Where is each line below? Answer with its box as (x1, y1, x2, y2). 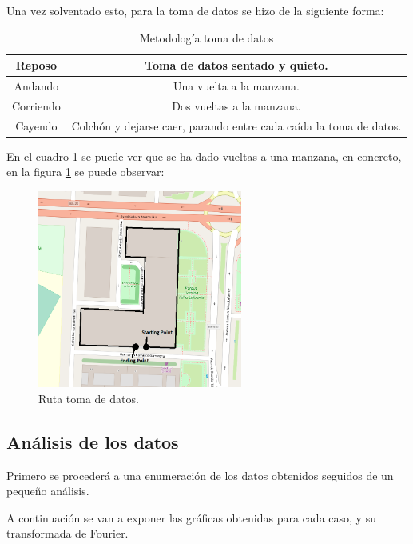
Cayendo (15, 117, 58, 134)
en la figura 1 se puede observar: (6, 163, 165, 180)
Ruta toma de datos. (38, 390, 139, 406)
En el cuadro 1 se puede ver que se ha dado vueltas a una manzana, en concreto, (6, 147, 402, 164)
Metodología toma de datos (139, 29, 274, 46)
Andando (14, 78, 59, 94)
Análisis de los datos (6, 429, 179, 454)
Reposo (15, 57, 58, 74)
